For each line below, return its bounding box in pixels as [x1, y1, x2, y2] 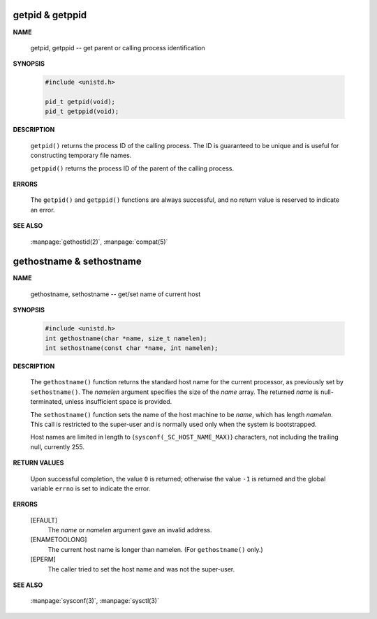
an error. [30, 205, 55, 214]
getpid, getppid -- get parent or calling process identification [30, 43, 205, 52]
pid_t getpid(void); [45, 98, 115, 106]
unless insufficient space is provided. [65, 398, 172, 406]
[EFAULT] [30, 516, 58, 524]
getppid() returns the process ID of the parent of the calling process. [30, 164, 235, 173]
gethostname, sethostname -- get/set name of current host [30, 290, 201, 298]
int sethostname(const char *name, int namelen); [45, 344, 219, 352]
